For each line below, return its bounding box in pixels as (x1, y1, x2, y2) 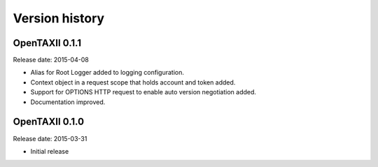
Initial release (30, 147, 69, 155)
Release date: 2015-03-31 (13, 134, 87, 143)
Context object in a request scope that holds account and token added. (30, 78, 236, 87)
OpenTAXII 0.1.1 (13, 37, 82, 49)
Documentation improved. (30, 98, 106, 106)
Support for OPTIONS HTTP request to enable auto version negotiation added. (30, 88, 257, 96)
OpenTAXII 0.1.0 (13, 116, 84, 128)
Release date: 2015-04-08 (13, 56, 89, 64)
